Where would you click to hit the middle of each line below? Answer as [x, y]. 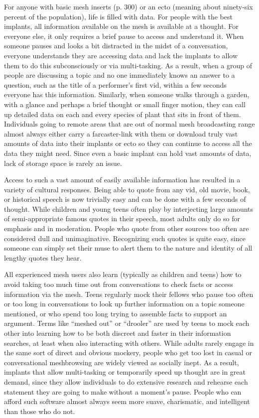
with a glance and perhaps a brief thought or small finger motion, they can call [125, 104]
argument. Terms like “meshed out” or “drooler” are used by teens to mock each [127, 323]
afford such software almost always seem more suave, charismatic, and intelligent [127, 401]
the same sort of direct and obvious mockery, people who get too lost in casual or [128, 352]
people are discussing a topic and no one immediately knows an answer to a [120, 75]
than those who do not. [40, 411]
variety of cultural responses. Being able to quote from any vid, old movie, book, [127, 189]
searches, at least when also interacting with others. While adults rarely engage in [129, 343]
